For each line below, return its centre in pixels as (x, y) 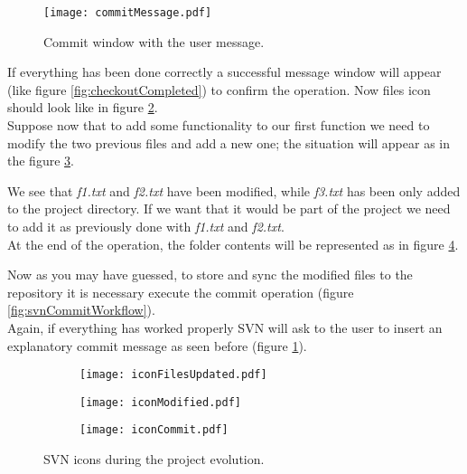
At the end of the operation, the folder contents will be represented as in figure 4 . (233, 244)
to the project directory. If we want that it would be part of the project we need (229, 209)
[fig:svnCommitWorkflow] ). (81, 310)
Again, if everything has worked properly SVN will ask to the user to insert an (225, 327)
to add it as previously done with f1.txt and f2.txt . (146, 226)
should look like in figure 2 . (83, 107)
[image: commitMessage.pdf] (128, 13)
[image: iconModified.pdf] (160, 402)
